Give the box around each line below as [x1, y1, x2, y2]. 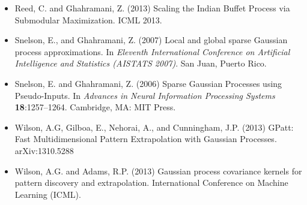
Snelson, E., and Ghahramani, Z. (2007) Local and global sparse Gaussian [14, 34, 288, 46]
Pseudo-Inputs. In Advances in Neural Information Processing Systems [14, 89, 275, 101]
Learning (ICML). [14, 188, 81, 200]
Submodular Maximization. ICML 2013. [14, 13, 162, 26]
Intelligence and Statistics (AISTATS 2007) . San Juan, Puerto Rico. [14, 57, 267, 70]
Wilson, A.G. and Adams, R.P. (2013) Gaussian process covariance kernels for [14, 164, 302, 177]
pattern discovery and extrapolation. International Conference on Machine [14, 176, 288, 189]
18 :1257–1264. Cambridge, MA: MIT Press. [14, 101, 176, 113]
